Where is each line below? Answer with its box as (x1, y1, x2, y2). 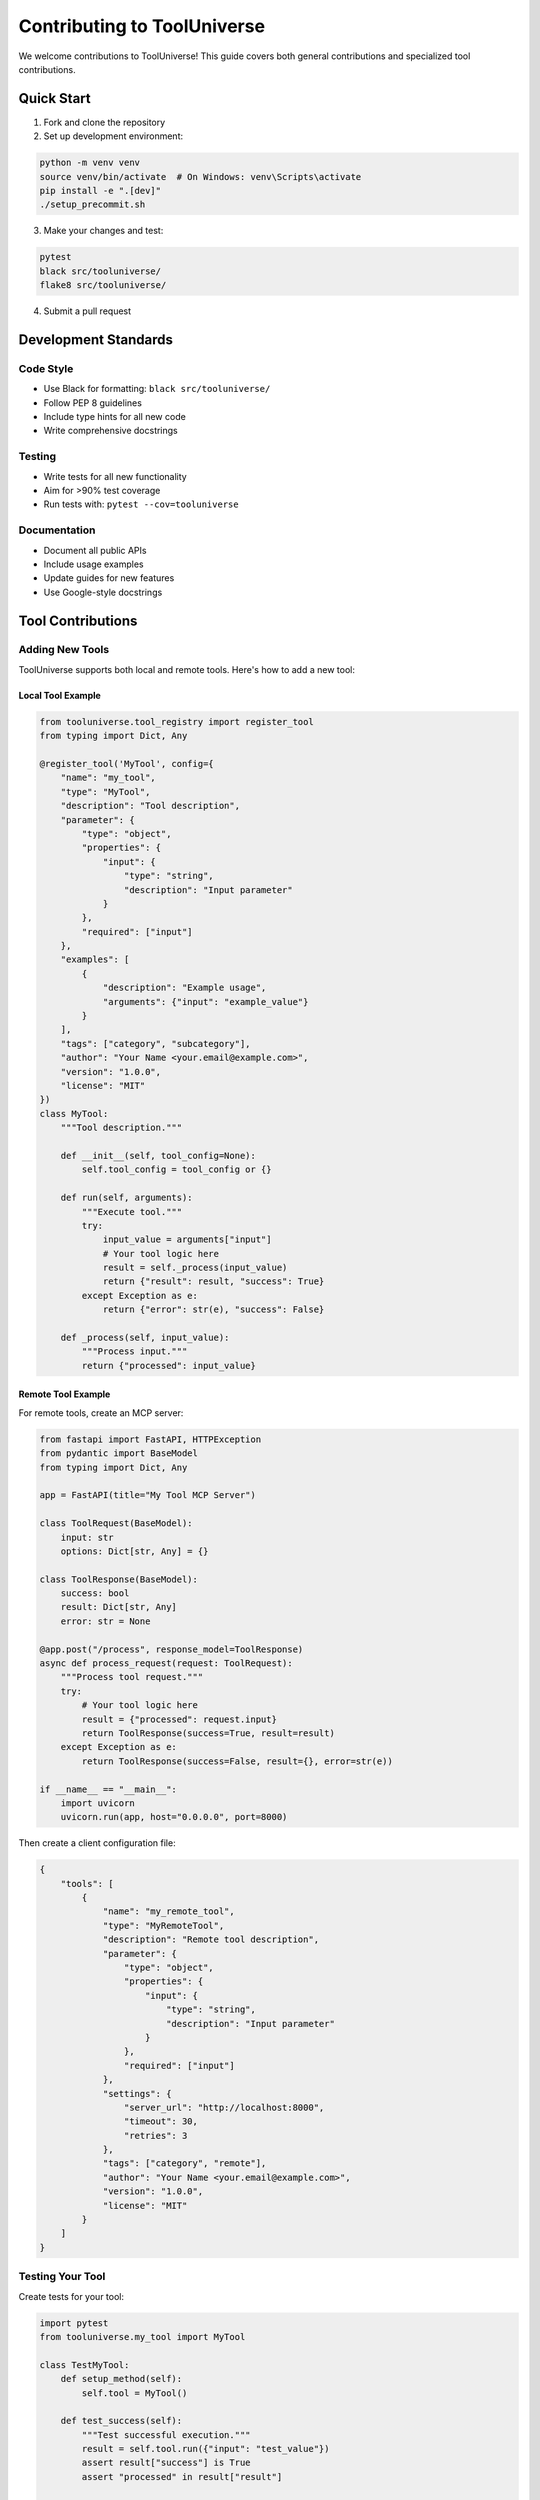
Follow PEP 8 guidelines (43, 396, 142, 409)
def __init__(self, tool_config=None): (60, 1150, 257, 1161)
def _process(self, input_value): (60, 1332, 230, 1344)
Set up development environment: (43, 130, 184, 142)
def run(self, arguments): (60, 1192, 194, 1204)
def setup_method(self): (60, 2373, 183, 2385)
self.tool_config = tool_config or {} (81, 1164, 272, 1175)
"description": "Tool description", (60, 800, 240, 812)
